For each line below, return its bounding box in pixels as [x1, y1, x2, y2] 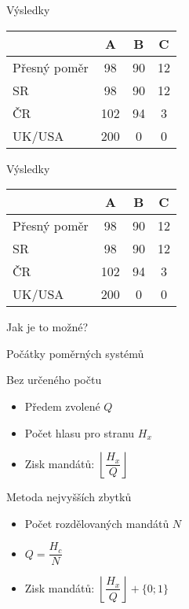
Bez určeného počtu [6, 371, 102, 388]
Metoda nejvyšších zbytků [6, 489, 132, 505]
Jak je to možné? [6, 319, 89, 335]
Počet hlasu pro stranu [24, 424, 135, 441]
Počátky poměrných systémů [6, 345, 144, 361]
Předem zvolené [24, 397, 100, 414]
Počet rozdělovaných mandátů [24, 515, 169, 531]
